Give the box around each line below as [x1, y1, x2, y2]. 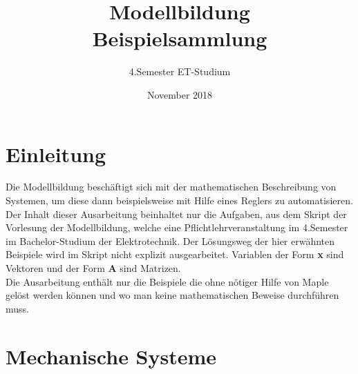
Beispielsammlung [92, 24, 267, 52]
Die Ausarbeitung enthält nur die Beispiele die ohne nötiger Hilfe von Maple [6, 274, 329, 288]
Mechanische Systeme [6, 342, 217, 370]
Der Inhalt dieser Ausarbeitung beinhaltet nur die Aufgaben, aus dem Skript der [6, 206, 347, 221]
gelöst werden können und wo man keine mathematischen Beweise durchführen [6, 288, 339, 302]
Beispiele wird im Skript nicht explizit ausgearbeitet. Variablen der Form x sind [6, 247, 344, 262]
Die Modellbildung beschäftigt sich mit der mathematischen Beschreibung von [6, 179, 337, 194]
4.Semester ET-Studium [129, 64, 231, 79]
